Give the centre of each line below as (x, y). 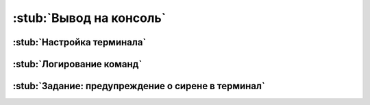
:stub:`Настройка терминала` (79, 42)
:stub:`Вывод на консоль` (89, 18)
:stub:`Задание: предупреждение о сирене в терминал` (139, 86)
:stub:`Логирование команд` (77, 64)
